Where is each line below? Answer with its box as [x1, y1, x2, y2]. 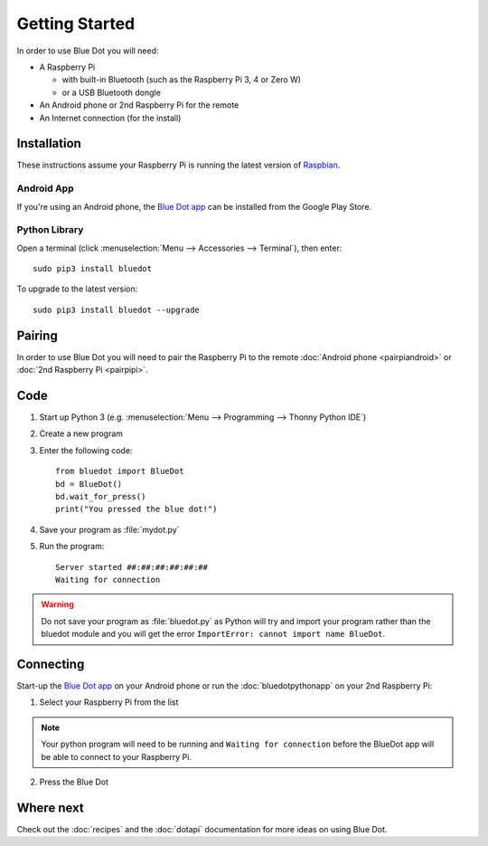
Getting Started [16, 14, 136, 33]
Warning [41, 599, 74, 610]
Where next [16, 800, 85, 815]
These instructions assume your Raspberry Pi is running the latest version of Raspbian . [16, 159, 341, 171]
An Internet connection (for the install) [39, 112, 182, 123]
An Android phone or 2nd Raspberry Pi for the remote [39, 100, 239, 110]
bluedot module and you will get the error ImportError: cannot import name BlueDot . [41, 629, 386, 640]
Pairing [16, 328, 58, 343]
